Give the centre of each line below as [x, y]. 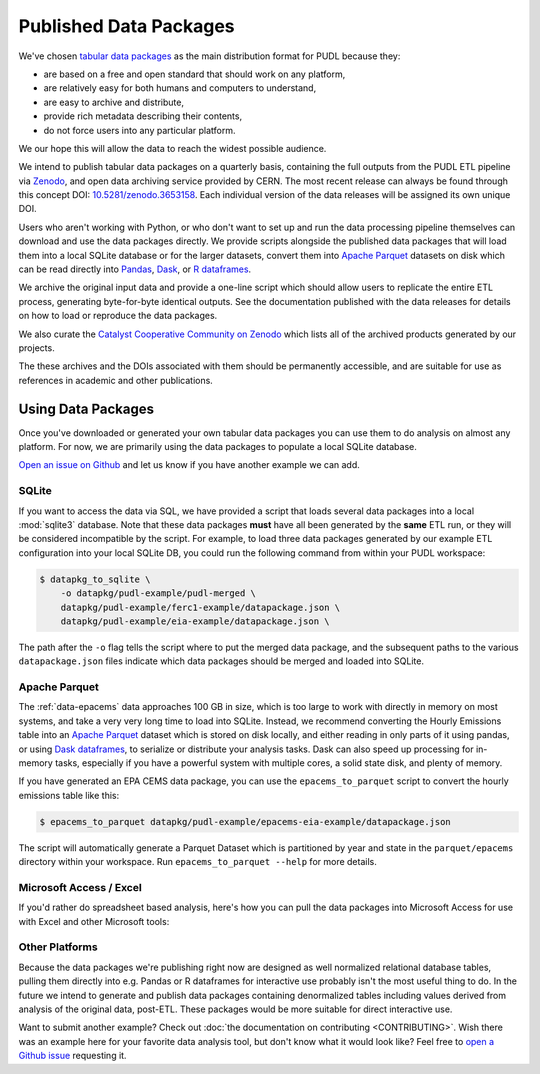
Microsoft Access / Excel [80, 887]
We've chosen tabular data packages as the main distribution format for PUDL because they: [209, 56]
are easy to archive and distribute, [114, 102]
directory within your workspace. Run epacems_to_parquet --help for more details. [197, 862]
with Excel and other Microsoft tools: [94, 921]
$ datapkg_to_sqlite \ [95, 579]
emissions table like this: [69, 795]
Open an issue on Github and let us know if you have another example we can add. [189, 465]
